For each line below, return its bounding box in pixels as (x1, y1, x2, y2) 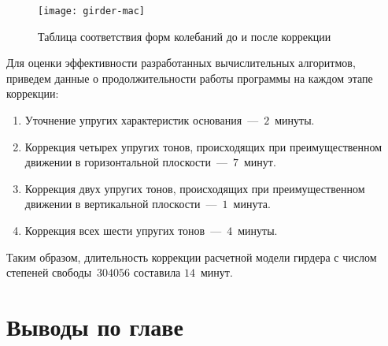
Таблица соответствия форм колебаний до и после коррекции (38, 28, 331, 44)
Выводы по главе (6, 310, 183, 342)
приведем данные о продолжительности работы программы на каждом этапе (6, 69, 373, 86)
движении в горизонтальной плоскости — (24, 154, 227, 170)
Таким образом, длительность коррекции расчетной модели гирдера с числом (6, 248, 377, 265)
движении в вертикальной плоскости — (24, 195, 217, 212)
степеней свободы (6, 264, 92, 281)
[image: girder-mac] (38, 6, 146, 17)
